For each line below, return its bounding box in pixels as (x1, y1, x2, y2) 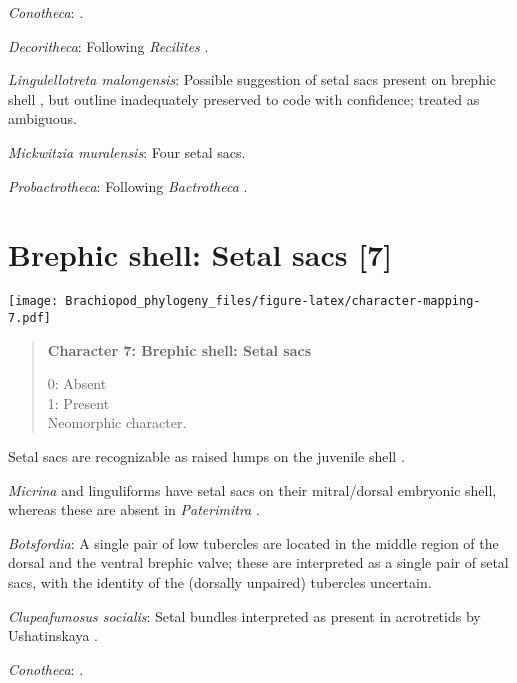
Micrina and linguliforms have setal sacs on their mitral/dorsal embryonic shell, (8, 479, 497, 500)
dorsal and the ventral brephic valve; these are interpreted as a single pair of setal (8, 552, 509, 573)
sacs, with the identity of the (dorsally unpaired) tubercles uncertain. (8, 571, 432, 592)
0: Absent (47, 373, 107, 394)
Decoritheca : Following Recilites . (8, 35, 209, 56)
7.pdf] (8, 310, 51, 325)
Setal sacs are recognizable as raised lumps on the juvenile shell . (8, 445, 405, 466)
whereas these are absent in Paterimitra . (8, 499, 260, 520)
